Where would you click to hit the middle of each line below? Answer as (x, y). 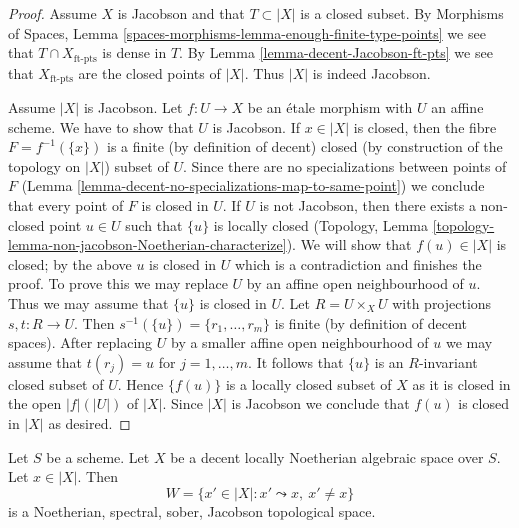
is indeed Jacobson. (371, 72)
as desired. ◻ (89, 423)
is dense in (134, 52)
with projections (442, 303)
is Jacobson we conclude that (320, 403)
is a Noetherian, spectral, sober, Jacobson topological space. (192, 510)
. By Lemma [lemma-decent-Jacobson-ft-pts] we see (336, 52)
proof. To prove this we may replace (118, 283)
